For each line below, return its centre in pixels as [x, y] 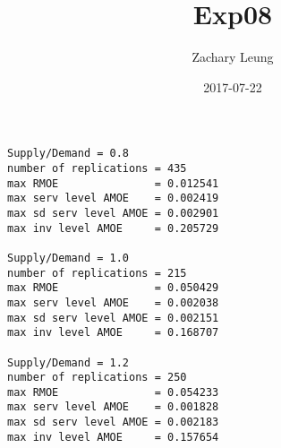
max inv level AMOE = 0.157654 [113, 437]
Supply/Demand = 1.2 [68, 362]
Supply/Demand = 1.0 [68, 258]
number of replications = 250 [97, 378]
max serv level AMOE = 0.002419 [113, 198]
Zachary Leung [233, 57]
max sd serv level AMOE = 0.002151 [113, 318]
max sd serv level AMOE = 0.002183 [113, 422]
